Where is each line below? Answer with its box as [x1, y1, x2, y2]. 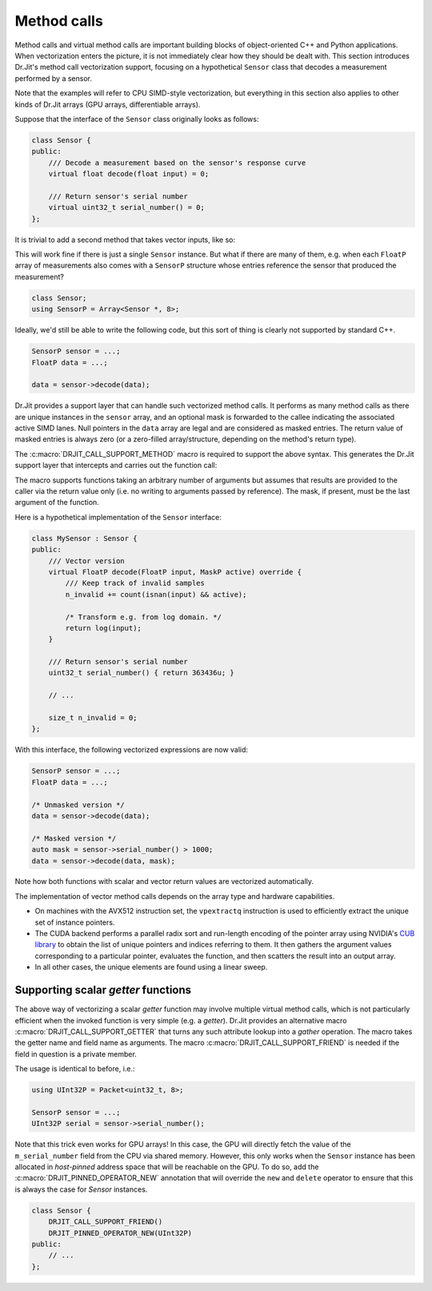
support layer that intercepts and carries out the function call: [14, 461, 218, 470]
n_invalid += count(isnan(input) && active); [65, 590, 247, 599]
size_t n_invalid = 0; [48, 713, 138, 723]
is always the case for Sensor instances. [14, 1184, 148, 1194]
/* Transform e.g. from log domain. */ [65, 612, 222, 621]
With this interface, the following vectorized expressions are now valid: [14, 745, 248, 755]
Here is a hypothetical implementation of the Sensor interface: [14, 512, 222, 522]
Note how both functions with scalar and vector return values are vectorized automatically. [14, 877, 314, 886]
